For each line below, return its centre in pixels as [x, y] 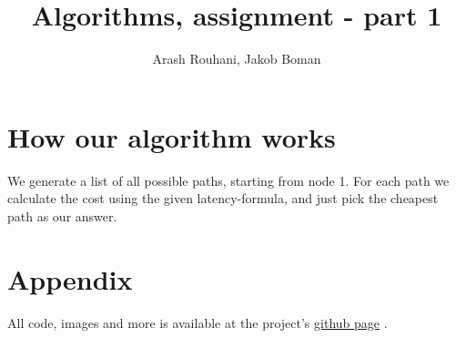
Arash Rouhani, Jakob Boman [237, 59]
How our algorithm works [172, 136]
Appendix [70, 278]
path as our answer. [62, 215]
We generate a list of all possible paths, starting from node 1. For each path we [228, 180]
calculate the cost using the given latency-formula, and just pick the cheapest [223, 198]
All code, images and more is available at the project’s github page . [198, 322]
